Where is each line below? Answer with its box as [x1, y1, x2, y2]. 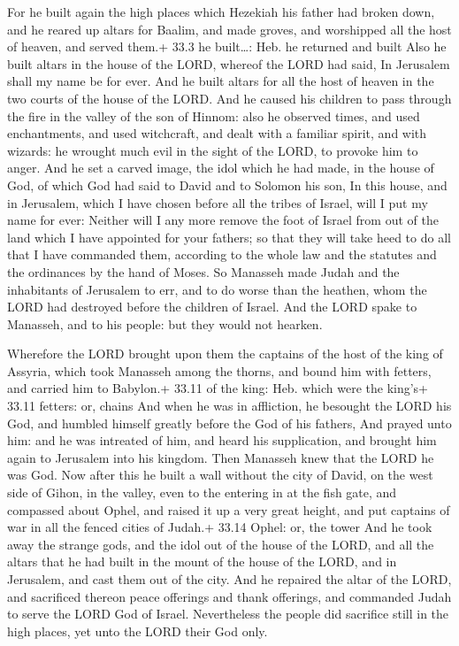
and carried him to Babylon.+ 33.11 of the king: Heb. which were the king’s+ [7, 379, 429, 397]
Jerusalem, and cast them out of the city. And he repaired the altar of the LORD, [7, 570, 452, 588]
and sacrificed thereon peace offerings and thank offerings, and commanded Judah [7, 587, 452, 605]
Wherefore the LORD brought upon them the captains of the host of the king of [7, 344, 443, 363]
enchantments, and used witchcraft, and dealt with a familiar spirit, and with [7, 124, 427, 142]
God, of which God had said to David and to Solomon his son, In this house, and [7, 175, 448, 194]
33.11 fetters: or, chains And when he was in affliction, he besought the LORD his [7, 396, 452, 415]
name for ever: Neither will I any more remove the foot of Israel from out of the [7, 211, 439, 229]
